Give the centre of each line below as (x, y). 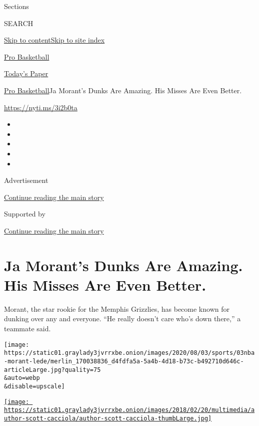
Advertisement (26, 180)
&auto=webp (22, 378)
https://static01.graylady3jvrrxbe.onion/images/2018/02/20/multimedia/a (129, 410)
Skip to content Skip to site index (54, 40)
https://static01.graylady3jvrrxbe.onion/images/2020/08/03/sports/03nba (129, 353)
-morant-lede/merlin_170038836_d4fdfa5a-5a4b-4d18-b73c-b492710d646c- (124, 361)
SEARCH (19, 23)
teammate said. (27, 328)
